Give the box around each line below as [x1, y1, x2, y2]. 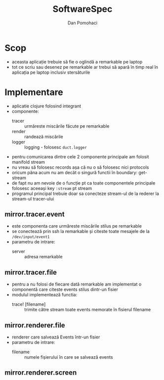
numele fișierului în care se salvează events [24, 354, 113, 360]
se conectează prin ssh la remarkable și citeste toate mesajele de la [11, 229, 150, 235]
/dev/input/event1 [11, 235, 50, 239]
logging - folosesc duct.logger [24, 144, 87, 150]
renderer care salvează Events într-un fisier [11, 334, 100, 340]
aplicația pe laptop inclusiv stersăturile [11, 69, 90, 75]
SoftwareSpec [52, 3, 113, 15]
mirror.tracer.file [4, 268, 57, 277]
